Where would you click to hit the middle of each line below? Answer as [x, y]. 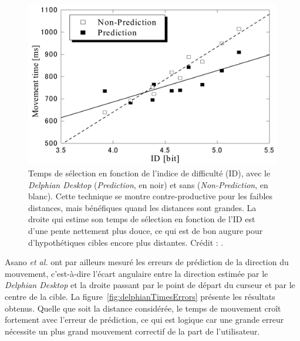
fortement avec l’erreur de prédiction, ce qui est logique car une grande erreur [144, 320]
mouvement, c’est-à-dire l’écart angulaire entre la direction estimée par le [136, 273]
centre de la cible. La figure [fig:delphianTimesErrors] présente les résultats [140, 296]
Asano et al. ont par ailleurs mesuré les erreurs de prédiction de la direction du [147, 262]
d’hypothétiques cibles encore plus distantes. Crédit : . [126, 242]
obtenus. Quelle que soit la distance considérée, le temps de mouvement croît [143, 308]
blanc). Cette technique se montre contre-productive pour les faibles [151, 196]
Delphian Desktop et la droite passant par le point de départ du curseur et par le [150, 285]
